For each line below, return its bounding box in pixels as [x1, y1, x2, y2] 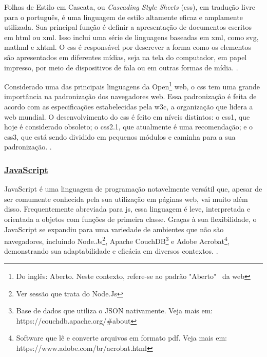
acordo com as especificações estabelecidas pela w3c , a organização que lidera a [4, 101, 253, 111]
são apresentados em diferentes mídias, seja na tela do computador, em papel [4, 51, 247, 62]
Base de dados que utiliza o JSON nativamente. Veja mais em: [16, 305, 213, 316]
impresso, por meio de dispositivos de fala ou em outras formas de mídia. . [4, 62, 238, 72]
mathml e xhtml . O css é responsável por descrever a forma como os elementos [4, 42, 251, 52]
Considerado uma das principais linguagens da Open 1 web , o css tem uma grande [4, 80, 260, 91]
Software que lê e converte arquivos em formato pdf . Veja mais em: [16, 332, 227, 343]
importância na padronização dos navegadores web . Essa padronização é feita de [4, 91, 257, 102]
